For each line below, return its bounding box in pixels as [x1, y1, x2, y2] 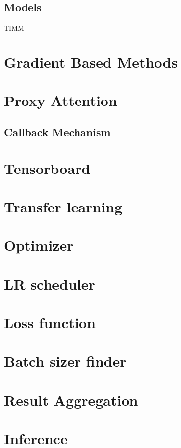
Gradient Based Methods [4, 51, 178, 71]
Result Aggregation [4, 389, 138, 410]
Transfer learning [4, 196, 123, 216]
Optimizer [4, 235, 74, 255]
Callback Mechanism [4, 124, 111, 139]
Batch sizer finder [4, 351, 127, 371]
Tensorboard [4, 158, 91, 178]
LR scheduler [4, 274, 95, 294]
